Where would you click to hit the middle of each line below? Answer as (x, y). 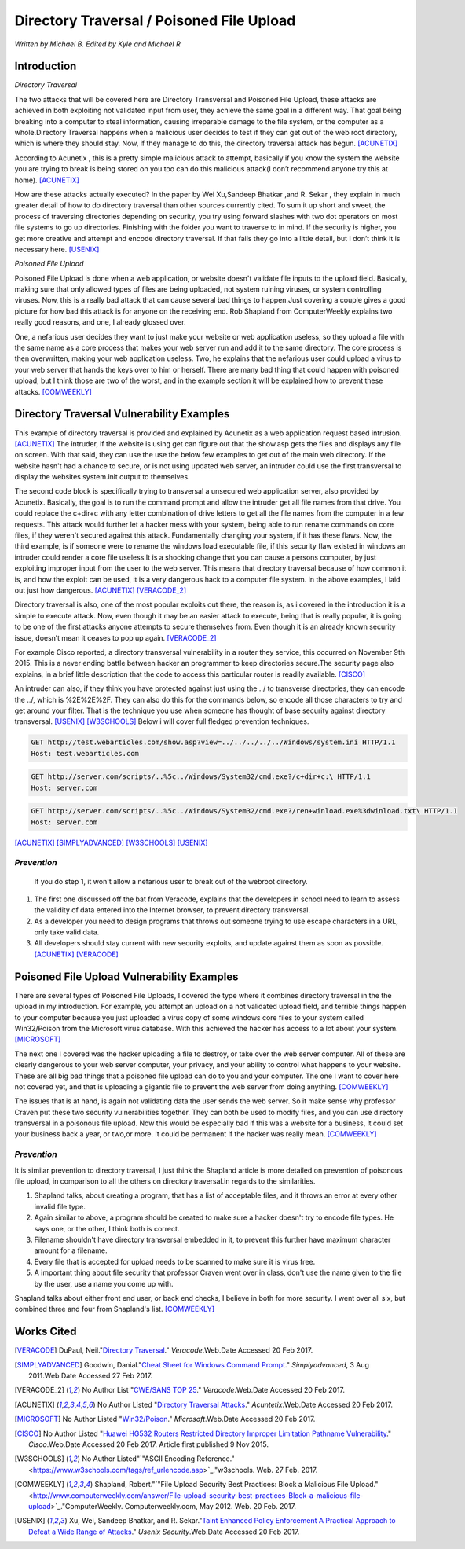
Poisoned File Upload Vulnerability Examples (126, 976)
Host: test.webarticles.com (85, 753)
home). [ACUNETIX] (47, 180)
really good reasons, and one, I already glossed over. (100, 322)
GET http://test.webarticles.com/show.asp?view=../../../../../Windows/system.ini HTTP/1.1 (213, 742)
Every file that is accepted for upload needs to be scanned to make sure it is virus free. (175, 1261)
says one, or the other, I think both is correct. (107, 1228)
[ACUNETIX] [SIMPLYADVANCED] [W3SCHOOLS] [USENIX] (111, 842)
